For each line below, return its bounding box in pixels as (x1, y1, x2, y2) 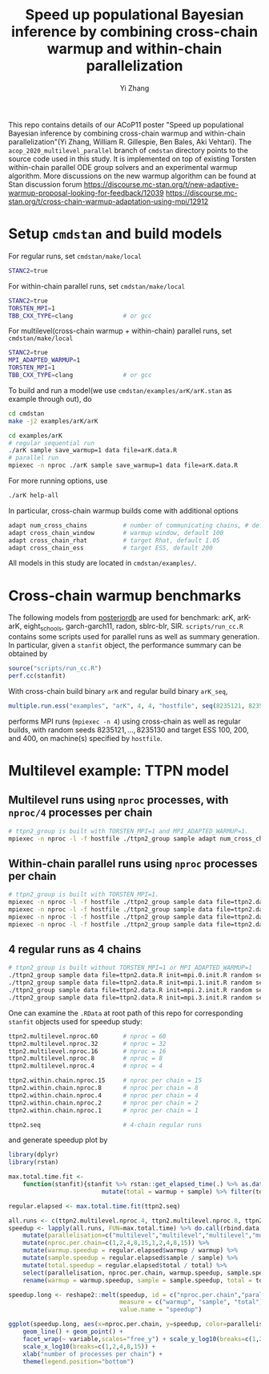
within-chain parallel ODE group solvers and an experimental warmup (8, 162, 238, 172)
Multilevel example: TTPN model (8, 761, 230, 780)
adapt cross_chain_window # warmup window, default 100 (8, 529, 224, 537)
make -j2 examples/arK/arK (8, 417, 98, 425)
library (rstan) (8, 1158, 59, 1166)
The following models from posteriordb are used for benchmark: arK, (8, 613, 236, 622)
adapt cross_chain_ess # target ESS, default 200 (8, 544, 214, 552)
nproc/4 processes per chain (8, 806, 153, 820)
